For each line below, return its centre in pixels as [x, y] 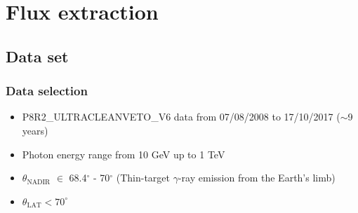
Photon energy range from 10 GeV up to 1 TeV [124, 154]
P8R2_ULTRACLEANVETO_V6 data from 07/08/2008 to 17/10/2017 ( [181, 117]
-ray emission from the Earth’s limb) [257, 178]
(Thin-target [143, 178]
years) [35, 130]
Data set [37, 56]
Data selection [47, 91]
